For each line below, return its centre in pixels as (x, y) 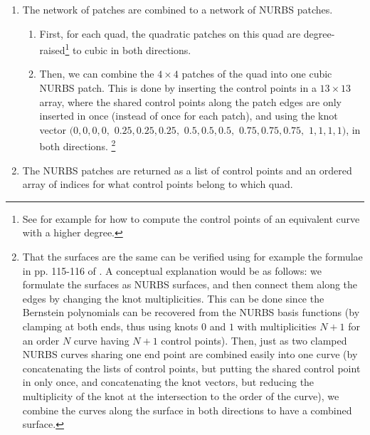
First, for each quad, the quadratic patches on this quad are (170, 33)
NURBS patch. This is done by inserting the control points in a (178, 88)
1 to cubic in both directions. (128, 49)
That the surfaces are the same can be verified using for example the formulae (192, 257)
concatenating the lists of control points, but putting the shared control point (191, 368)
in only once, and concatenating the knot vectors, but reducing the (168, 382)
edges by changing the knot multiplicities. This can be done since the (173, 298)
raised (52, 49)
